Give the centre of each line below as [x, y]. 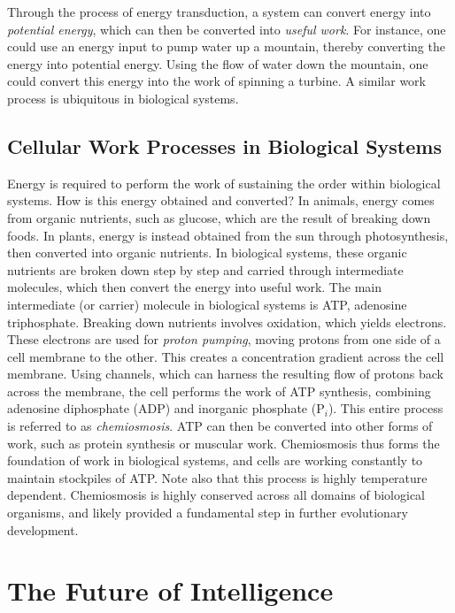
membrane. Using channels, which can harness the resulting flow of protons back [225, 374]
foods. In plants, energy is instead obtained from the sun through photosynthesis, [228, 235]
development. [43, 529]
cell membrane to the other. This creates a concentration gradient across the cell [226, 356]
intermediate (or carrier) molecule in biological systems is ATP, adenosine [207, 304]
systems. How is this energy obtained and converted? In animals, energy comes [221, 200]
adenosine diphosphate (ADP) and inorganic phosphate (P [166, 408]
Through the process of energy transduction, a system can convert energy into [219, 11]
